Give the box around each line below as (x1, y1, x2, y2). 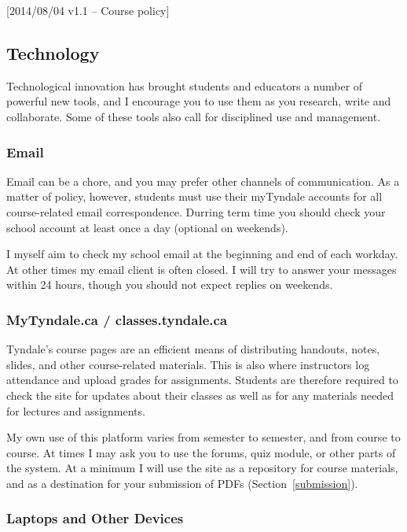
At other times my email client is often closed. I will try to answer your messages (6, 260, 397, 277)
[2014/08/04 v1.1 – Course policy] (6, 2, 170, 18)
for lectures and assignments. (6, 402, 145, 419)
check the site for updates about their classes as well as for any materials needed (6, 386, 394, 403)
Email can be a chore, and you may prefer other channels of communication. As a (6, 172, 400, 189)
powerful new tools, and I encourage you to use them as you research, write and (6, 93, 391, 109)
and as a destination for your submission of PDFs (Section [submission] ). (6, 475, 358, 491)
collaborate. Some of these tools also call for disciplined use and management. (6, 108, 381, 124)
